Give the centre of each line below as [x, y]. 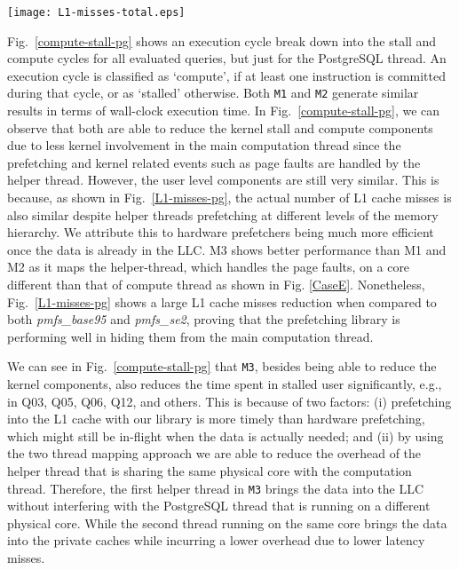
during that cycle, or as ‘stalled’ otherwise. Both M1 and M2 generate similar [213, 93]
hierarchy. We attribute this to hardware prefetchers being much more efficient [221, 232]
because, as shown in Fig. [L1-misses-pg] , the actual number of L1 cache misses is [229, 198]
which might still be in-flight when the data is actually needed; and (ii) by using [226, 435]
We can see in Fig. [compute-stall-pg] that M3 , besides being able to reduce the [222, 366]
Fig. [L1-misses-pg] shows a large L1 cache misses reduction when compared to [222, 301]
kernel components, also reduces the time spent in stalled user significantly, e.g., [225, 384]
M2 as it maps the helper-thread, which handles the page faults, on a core [209, 267]
